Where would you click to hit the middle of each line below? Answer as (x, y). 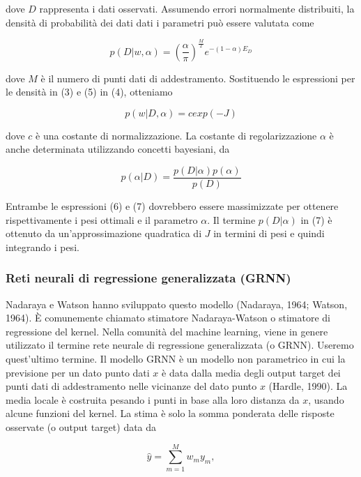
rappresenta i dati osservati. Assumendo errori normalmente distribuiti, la (197, 8)
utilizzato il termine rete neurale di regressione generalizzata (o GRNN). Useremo (180, 345)
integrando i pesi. (43, 247)
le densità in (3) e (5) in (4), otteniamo (89, 92)
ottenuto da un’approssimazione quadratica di (104, 233)
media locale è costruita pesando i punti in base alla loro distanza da (153, 399)
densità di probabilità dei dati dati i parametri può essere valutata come (160, 22)
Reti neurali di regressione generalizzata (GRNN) (148, 278)
